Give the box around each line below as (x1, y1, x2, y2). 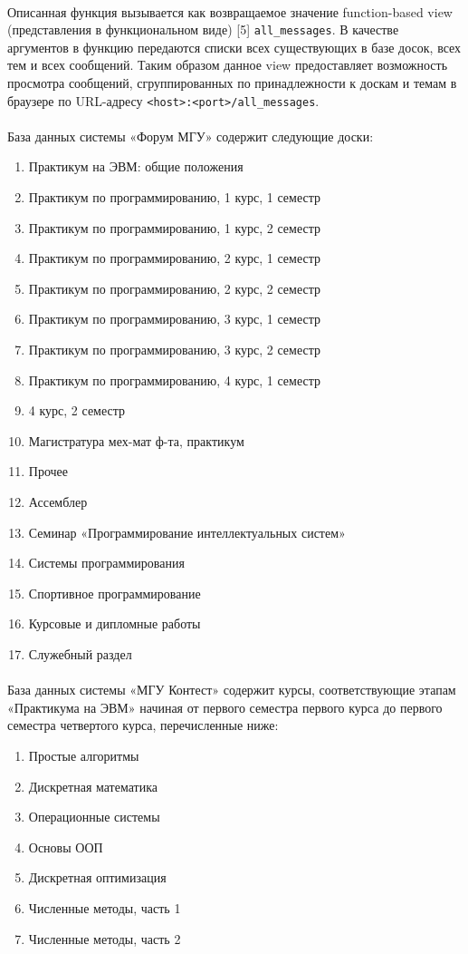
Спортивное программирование (28, 583, 201, 602)
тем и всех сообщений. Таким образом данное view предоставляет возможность (7, 55, 448, 74)
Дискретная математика (28, 776, 158, 795)
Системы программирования (28, 553, 185, 572)
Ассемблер (28, 492, 88, 511)
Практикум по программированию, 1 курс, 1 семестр (28, 188, 320, 207)
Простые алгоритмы (28, 745, 139, 764)
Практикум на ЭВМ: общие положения (28, 157, 244, 176)
